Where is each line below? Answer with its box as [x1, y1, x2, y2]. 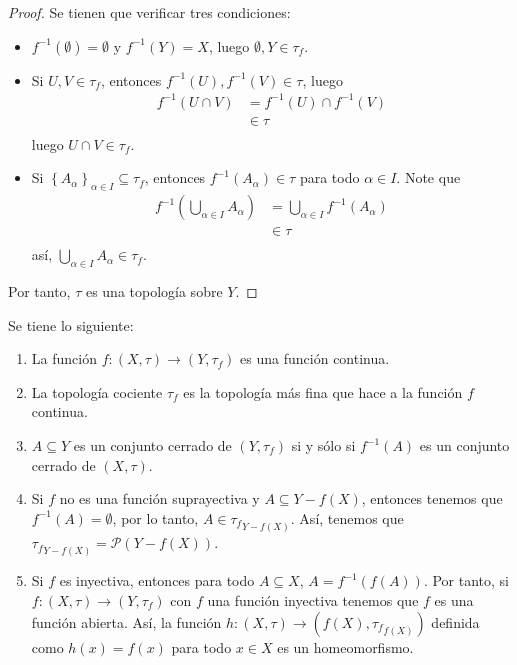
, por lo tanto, [112, 507, 199, 528]
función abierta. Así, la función [31, 611, 222, 632]
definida [431, 611, 480, 632]
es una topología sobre [85, 281, 223, 302]
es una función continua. [240, 348, 390, 369]
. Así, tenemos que [290, 507, 404, 528]
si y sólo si [291, 435, 356, 456]
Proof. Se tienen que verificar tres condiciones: [8, 2, 291, 22]
